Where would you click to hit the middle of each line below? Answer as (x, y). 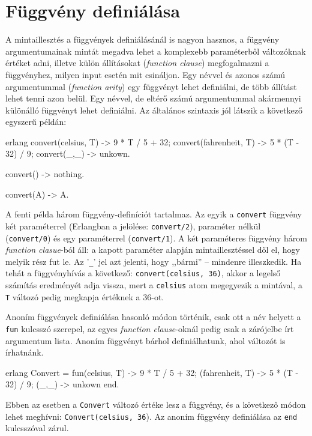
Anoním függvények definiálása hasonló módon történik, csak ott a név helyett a (153, 317)
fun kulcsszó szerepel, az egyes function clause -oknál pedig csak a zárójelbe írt (150, 329)
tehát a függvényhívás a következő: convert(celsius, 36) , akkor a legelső (143, 273)
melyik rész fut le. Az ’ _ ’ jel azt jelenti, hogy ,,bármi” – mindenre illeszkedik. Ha (154, 261)
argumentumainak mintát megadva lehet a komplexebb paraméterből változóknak (156, 51)
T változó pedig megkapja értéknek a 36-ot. (85, 296)
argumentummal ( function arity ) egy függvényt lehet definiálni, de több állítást (151, 86)
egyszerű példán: (36, 122)
